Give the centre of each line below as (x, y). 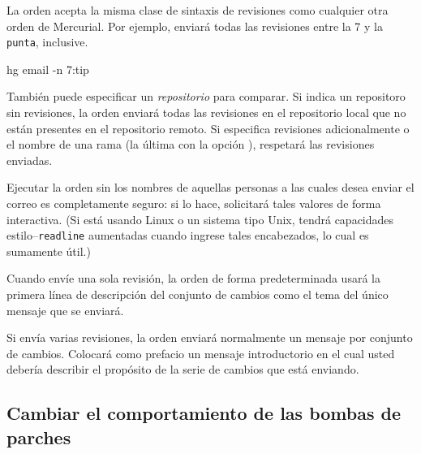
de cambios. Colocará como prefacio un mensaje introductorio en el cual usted (201, 353)
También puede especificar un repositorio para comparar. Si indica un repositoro (206, 96)
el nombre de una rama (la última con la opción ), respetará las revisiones (191, 144)
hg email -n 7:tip (48, 69)
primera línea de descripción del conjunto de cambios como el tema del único (198, 294)
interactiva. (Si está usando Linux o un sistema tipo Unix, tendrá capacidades (200, 219)
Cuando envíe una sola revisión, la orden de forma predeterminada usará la (193, 278)
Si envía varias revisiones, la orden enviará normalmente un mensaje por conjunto (210, 337)
